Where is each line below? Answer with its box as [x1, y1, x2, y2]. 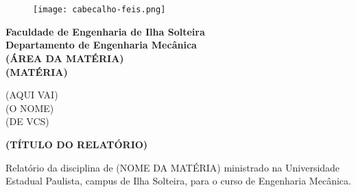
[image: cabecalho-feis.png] [33, 5, 166, 15]
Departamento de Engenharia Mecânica [5, 38, 197, 52]
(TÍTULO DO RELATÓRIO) [5, 137, 148, 151]
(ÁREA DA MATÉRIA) [5, 51, 124, 66]
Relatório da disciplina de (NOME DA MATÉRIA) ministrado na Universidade [5, 160, 340, 174]
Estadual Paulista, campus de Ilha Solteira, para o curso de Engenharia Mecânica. [5, 174, 351, 188]
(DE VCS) [5, 114, 49, 128]
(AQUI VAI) [5, 87, 58, 102]
